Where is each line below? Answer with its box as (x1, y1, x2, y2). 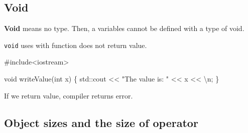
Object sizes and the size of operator (4, 114, 198, 130)
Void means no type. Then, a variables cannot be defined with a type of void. (4, 23, 244, 33)
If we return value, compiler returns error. (4, 90, 133, 100)
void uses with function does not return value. (4, 39, 147, 50)
